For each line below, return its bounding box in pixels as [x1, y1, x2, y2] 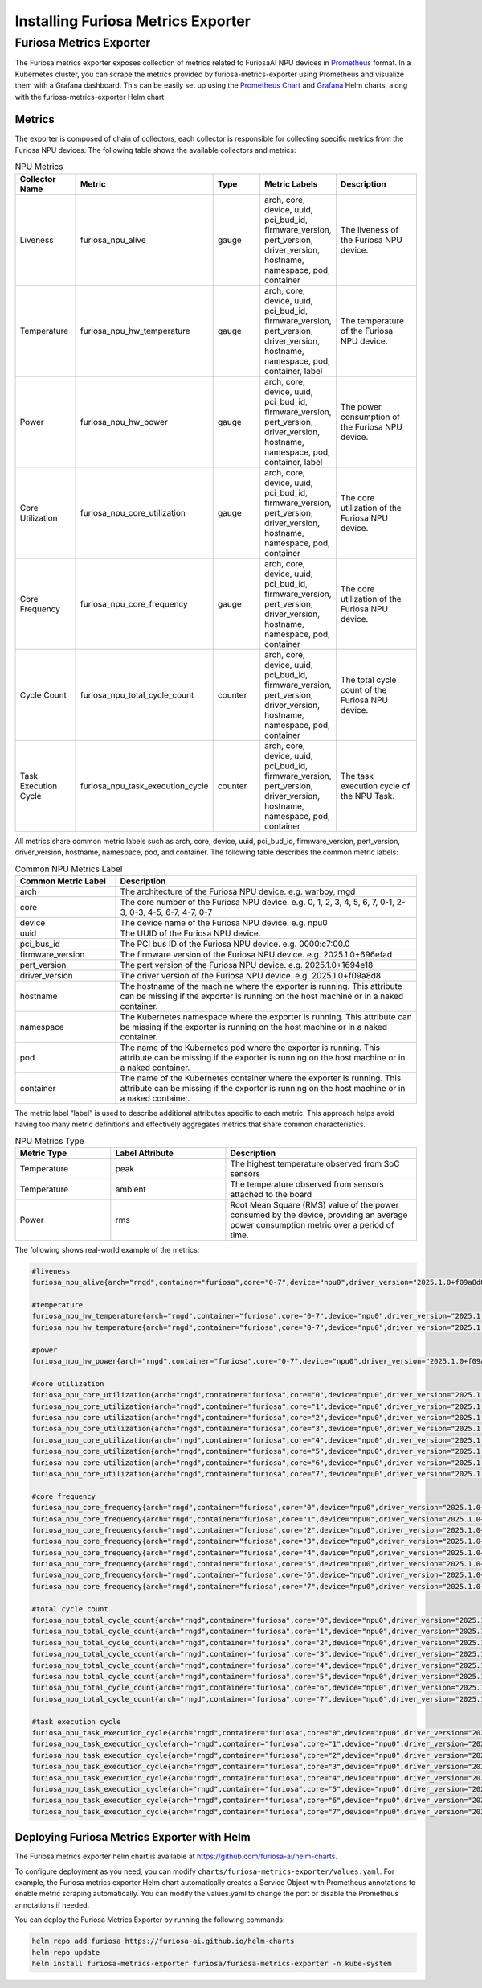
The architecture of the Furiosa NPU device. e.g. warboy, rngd [120, 886, 356, 897]
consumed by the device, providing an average [230, 1209, 408, 1220]
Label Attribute [115, 1147, 174, 1159]
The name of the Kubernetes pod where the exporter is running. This [120, 1042, 381, 1053]
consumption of [340, 411, 401, 422]
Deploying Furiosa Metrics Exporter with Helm [14, 1830, 251, 1844]
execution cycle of [340, 780, 411, 792]
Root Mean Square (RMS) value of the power [230, 1199, 399, 1210]
